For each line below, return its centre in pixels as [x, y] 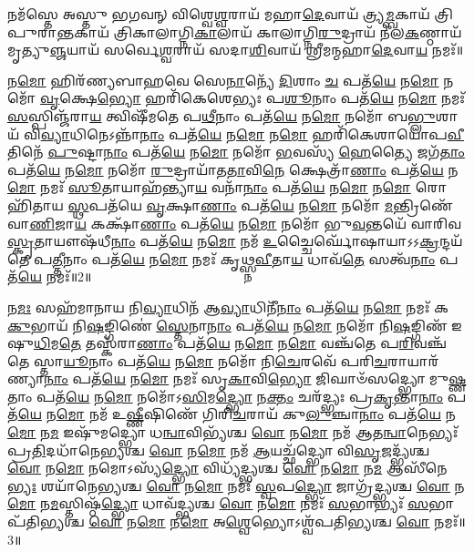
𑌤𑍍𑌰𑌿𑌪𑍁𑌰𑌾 [443, 14]
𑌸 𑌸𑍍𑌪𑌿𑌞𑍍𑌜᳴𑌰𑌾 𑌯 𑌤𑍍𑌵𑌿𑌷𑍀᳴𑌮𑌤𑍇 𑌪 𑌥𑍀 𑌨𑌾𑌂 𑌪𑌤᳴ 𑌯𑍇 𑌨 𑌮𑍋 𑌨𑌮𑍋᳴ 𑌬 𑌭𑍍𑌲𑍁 [222, 115]
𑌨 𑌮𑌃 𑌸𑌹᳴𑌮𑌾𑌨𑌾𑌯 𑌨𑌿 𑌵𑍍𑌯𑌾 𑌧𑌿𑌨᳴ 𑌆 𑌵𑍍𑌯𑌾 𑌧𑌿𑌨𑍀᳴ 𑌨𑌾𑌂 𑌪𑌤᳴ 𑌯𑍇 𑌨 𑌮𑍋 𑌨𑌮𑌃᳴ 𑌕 [228, 307]
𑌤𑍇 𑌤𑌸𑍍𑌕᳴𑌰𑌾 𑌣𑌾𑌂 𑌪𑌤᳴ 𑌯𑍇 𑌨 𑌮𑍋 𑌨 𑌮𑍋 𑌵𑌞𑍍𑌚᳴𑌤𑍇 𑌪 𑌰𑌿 [236, 343]
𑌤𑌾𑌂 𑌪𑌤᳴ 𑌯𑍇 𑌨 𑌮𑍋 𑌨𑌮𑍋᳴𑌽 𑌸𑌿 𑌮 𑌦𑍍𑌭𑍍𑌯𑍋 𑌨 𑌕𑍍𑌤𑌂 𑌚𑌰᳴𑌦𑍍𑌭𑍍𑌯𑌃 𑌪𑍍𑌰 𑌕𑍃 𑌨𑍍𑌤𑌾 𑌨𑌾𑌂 [226, 396]
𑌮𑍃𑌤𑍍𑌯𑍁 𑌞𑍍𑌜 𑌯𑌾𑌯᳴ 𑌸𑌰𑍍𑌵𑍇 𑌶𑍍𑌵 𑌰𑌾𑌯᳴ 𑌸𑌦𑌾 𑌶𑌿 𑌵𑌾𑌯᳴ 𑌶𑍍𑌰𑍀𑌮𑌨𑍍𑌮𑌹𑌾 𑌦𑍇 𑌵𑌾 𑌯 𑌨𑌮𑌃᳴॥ [236, 50]
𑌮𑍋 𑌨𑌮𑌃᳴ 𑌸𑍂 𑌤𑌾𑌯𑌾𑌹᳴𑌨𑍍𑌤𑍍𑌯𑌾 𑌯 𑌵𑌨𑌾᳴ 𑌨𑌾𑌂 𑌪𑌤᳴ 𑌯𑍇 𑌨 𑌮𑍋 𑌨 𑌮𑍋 [209, 187]
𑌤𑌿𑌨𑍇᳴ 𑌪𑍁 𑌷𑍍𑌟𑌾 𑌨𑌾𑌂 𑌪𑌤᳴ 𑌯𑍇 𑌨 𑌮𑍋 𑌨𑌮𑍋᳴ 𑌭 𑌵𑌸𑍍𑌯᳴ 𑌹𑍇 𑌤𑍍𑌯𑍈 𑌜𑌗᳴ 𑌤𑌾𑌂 [236, 152]
